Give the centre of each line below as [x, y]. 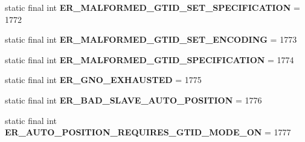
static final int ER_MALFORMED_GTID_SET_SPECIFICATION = [152, 7]
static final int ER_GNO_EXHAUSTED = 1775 [103, 80]
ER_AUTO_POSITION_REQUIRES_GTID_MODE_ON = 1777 [148, 132]
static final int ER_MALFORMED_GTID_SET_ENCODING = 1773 [151, 39]
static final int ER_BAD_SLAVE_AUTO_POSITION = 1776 [133, 100]
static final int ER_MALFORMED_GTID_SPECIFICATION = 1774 [149, 59]
